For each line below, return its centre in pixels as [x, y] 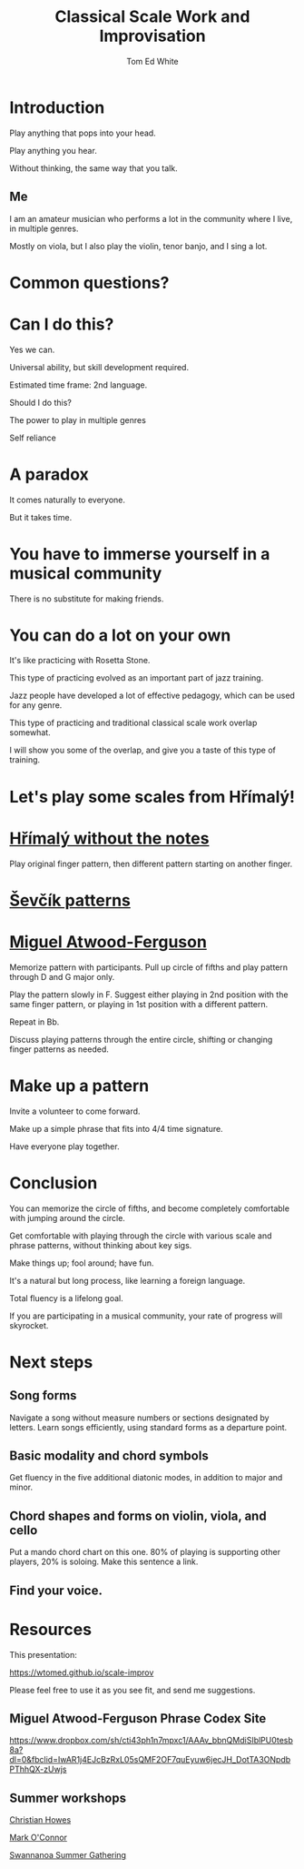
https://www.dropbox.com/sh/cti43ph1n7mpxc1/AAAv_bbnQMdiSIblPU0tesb [151, 1741]
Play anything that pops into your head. [83, 133]
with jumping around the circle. [67, 1217]
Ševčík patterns [70, 900]
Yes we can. [32, 349]
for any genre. [36, 705]
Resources [51, 1629]
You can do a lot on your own [120, 635]
